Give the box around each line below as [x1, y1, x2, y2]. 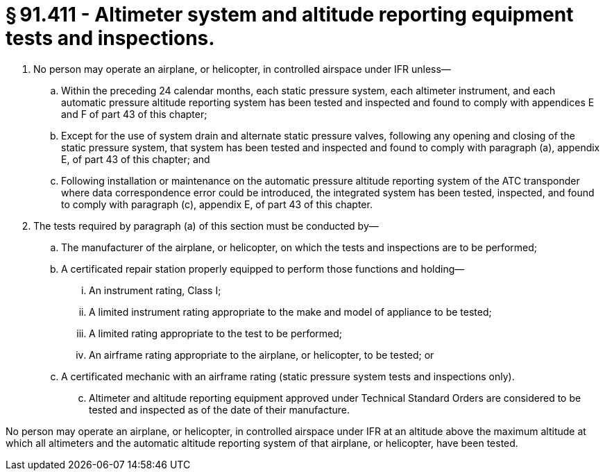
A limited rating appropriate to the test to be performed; [89, 327, 343, 339]
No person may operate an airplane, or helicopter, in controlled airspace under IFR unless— [33, 62, 451, 75]
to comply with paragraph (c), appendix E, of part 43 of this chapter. [61, 198, 373, 210]
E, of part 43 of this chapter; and [61, 153, 210, 165]
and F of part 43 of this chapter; [61, 108, 207, 120]
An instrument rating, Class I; [89, 284, 221, 296]
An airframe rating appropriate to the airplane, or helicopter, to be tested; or [89, 348, 434, 361]
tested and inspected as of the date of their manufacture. [89, 403, 350, 416]
